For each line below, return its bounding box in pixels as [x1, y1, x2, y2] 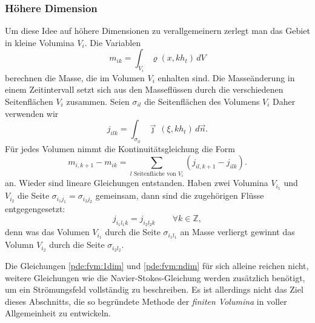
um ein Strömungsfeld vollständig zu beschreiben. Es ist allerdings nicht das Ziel [5, 283, 303, 296]
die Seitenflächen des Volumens [144, 95, 260, 108]
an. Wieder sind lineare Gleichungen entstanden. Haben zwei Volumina [5, 176, 268, 189]
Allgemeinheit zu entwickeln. [5, 307, 111, 319]
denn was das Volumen [5, 225, 90, 238]
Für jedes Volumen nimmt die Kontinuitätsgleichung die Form [5, 142, 235, 155]
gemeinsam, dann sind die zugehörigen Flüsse [95, 189, 264, 202]
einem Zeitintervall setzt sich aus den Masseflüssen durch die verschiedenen [5, 83, 283, 96]
